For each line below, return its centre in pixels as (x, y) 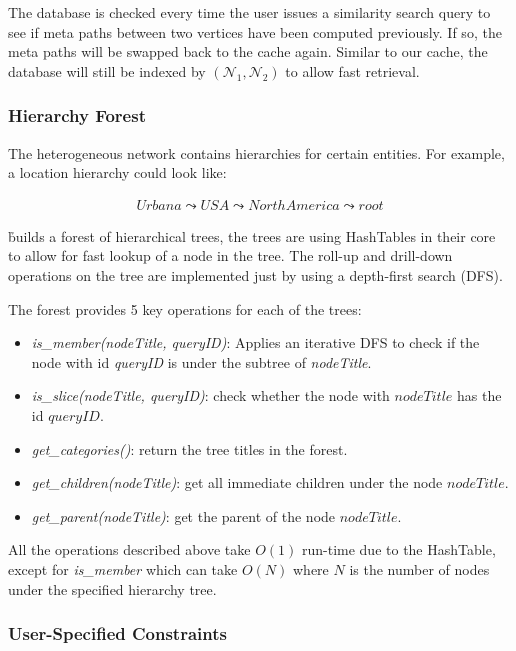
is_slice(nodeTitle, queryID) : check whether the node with (210, 395)
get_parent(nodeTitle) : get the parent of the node (183, 515)
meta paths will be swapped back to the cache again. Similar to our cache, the (248, 51)
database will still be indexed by (107, 70)
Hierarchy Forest (77, 115)
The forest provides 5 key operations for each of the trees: (185, 308)
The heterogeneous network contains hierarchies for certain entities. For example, (256, 152)
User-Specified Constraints (117, 633)
